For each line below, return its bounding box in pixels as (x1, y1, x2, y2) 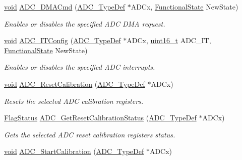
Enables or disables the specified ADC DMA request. (4, 18, 165, 29)
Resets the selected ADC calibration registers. (4, 95, 144, 106)
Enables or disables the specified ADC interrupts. (4, 62, 155, 72)
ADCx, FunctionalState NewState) (131, 2, 238, 12)
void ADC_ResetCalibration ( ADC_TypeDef (4, 78, 145, 89)
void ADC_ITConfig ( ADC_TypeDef (4, 35, 121, 46)
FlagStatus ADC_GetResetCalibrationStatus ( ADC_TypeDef (4, 112, 197, 123)
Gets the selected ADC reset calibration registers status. (4, 129, 175, 139)
